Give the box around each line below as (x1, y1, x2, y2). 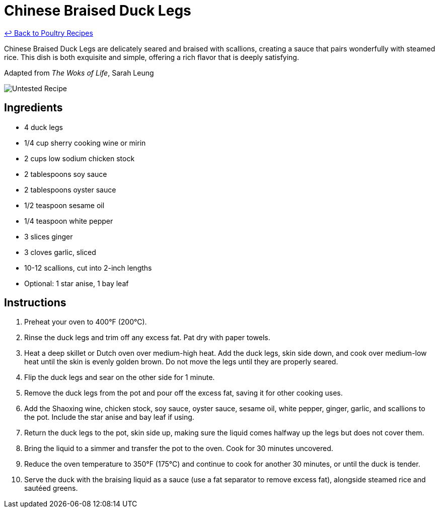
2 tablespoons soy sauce (24, 169, 107, 178)
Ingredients (4, 101, 63, 114)
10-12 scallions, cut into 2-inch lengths (24, 263, 152, 272)
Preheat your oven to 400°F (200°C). (24, 317, 147, 327)
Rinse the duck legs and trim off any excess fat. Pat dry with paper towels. (24, 333, 270, 342)
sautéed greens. (24, 484, 78, 493)
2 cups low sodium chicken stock (24, 154, 135, 163)
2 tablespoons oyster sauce (24, 185, 116, 194)
